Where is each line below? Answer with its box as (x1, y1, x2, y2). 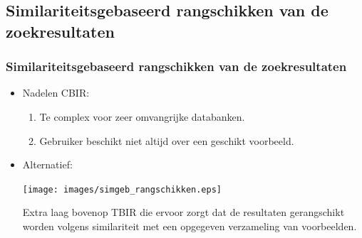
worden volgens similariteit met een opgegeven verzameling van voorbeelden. (22, 219, 357, 234)
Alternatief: (22, 157, 73, 172)
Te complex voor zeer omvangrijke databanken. (39, 109, 245, 124)
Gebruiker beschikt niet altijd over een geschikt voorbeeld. (39, 133, 294, 148)
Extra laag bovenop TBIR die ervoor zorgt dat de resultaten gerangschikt (22, 205, 345, 220)
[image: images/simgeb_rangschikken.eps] (22, 184, 222, 195)
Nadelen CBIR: (22, 85, 90, 100)
